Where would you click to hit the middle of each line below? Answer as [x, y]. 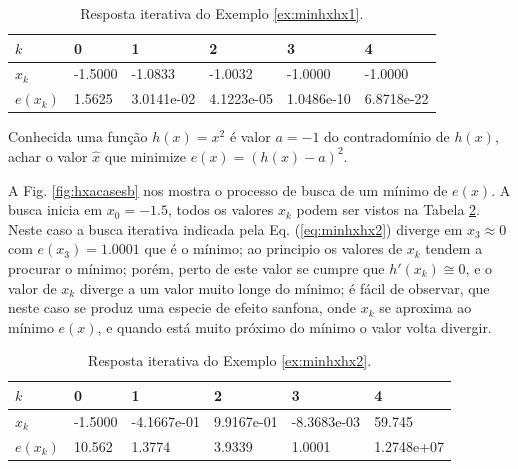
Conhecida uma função [78, 136]
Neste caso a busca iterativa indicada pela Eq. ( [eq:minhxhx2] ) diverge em [235, 228]
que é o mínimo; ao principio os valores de [273, 248]
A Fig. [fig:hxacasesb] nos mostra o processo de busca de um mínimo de [228, 189]
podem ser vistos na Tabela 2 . [388, 209]
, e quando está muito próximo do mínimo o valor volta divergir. [294, 326]
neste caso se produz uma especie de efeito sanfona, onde [182, 307]
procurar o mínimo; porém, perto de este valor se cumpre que [196, 267]
